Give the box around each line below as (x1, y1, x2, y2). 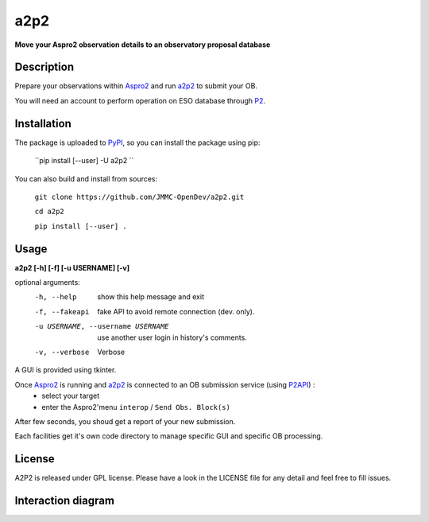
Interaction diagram (14, 494, 115, 508)
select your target (41, 391, 99, 401)
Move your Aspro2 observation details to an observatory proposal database (14, 40, 271, 49)
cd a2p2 (34, 207, 65, 216)
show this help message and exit (97, 292, 204, 302)
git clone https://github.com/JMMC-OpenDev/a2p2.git (34, 192, 245, 201)
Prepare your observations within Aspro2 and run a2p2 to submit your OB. (14, 81, 258, 91)
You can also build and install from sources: (14, 173, 158, 183)
